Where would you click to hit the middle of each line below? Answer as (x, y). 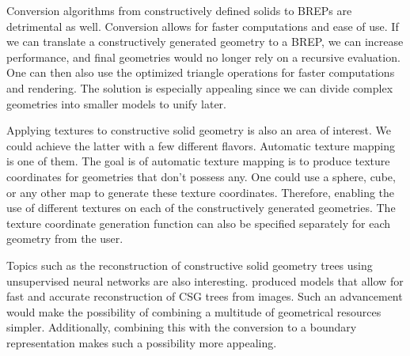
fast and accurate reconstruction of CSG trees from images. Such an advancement (205, 296)
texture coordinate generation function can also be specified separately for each (198, 223)
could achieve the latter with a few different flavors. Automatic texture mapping (201, 145)
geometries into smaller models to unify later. (116, 103)
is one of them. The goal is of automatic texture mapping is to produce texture (198, 161)
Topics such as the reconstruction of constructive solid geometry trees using (190, 265)
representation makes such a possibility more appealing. (142, 342)
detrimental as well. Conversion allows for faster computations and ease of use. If (203, 26)
